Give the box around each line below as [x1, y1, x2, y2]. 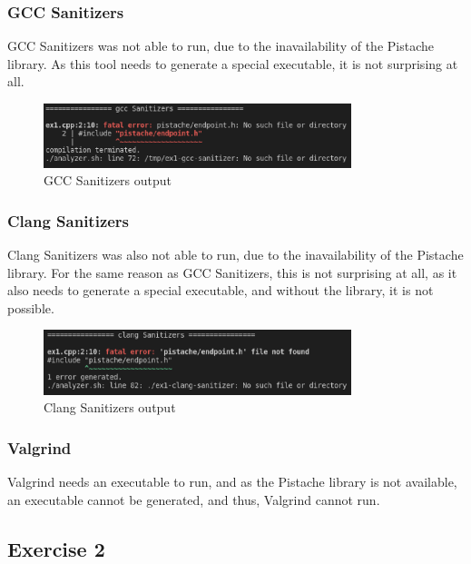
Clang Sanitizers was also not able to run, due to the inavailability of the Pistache [7, 244, 464, 263]
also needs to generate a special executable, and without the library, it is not [7, 281, 434, 300]
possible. [7, 298, 54, 317]
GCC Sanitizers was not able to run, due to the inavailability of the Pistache [7, 36, 434, 55]
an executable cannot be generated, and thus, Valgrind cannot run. [7, 490, 380, 509]
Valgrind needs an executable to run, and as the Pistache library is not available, [7, 471, 457, 490]
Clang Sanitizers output [44, 398, 176, 417]
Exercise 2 [7, 534, 105, 562]
